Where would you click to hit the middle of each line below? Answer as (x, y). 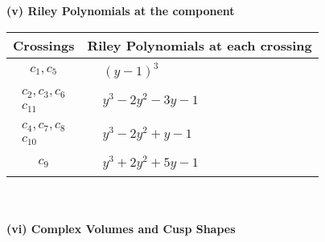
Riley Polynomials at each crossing (200, 45)
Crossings (44, 45)
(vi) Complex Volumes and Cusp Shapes (121, 228)
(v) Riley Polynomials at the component (121, 10)
